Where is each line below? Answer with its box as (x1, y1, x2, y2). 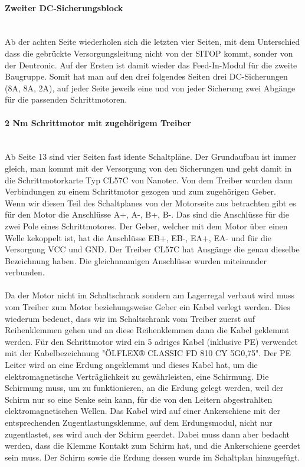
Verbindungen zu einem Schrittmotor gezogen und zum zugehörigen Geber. (5, 185, 276, 198)
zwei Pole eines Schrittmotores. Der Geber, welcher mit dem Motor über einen (5, 219, 288, 232)
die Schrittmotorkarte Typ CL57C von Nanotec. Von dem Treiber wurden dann (5, 173, 293, 186)
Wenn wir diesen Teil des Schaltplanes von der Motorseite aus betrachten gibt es (5, 196, 296, 209)
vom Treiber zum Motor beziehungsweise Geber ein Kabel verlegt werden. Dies (5, 301, 290, 313)
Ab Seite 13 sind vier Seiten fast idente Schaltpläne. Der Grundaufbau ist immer (5, 150, 297, 163)
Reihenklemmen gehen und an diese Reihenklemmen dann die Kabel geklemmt (5, 324, 290, 336)
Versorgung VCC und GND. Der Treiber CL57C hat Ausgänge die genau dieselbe (5, 243, 300, 255)
